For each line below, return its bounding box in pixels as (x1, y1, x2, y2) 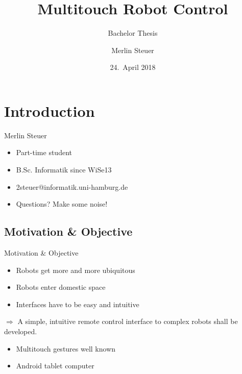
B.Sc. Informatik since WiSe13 (16, 164, 112, 175)
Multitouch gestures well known (16, 343, 116, 354)
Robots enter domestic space (16, 282, 106, 292)
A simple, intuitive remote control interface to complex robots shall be (17, 316, 238, 327)
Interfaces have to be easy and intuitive (16, 298, 139, 309)
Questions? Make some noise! (16, 198, 108, 209)
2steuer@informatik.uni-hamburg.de (16, 181, 128, 192)
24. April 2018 (110, 62, 156, 72)
